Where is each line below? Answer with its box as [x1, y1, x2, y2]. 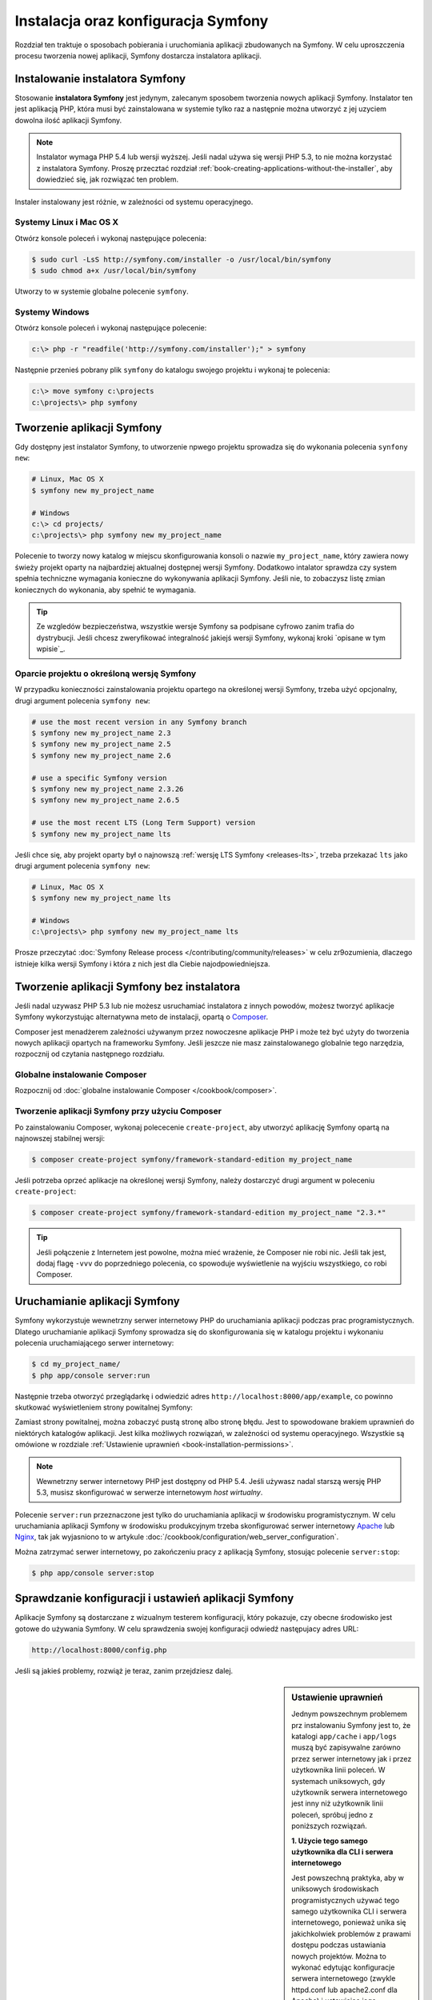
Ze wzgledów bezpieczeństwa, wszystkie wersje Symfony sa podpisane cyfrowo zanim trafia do [36, 622, 355, 631]
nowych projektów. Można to [291, 1951, 387, 1961]
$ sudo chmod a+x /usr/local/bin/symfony [31, 266, 197, 275]
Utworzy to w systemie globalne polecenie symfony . [14, 286, 189, 296]
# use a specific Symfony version [31, 773, 167, 782]
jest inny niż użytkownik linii [291, 1798, 384, 1808]
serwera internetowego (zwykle [291, 1974, 396, 1983]
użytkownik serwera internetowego [291, 1788, 408, 1798]
